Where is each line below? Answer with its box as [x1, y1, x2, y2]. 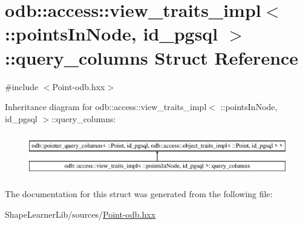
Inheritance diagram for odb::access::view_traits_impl [5, 100, 207, 113]
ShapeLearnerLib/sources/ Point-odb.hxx [5, 208, 156, 221]
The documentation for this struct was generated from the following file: [5, 187, 273, 200]
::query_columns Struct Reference [5, 45, 299, 70]
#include [5, 80, 39, 93]
